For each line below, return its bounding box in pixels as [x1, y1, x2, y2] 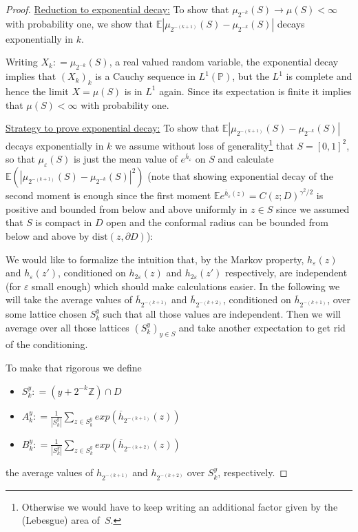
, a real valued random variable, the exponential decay [109, 54, 339, 69]
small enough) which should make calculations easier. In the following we [32, 278, 340, 293]
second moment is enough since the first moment [6, 188, 211, 203]
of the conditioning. [6, 337, 88, 351]
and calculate [218, 152, 274, 166]
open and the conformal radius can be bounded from [106, 215, 328, 229]
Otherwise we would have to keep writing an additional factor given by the [21, 499, 338, 513]
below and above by [6, 229, 89, 243]
